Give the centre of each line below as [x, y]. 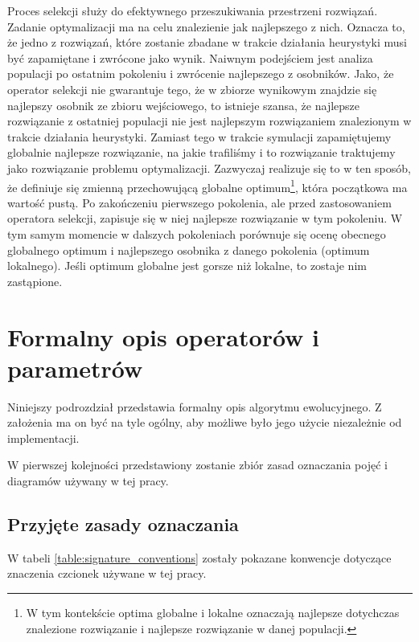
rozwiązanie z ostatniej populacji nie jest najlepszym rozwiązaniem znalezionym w [209, 121]
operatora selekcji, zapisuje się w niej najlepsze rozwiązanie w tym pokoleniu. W [205, 218]
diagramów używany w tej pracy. [88, 481]
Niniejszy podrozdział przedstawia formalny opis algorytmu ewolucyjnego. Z [195, 406]
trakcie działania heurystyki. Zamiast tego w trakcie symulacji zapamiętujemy [199, 136]
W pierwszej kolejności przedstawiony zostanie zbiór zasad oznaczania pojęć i [197, 465]
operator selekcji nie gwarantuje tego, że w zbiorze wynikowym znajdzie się [192, 89]
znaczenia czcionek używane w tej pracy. [107, 573]
